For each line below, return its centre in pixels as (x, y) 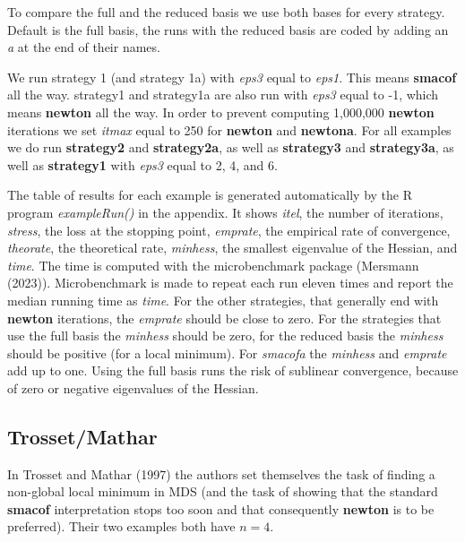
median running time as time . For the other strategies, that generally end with (223, 300)
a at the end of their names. (84, 47)
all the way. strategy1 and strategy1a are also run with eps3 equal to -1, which (223, 95)
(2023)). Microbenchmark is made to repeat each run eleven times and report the (230, 283)
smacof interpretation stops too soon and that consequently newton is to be (221, 508)
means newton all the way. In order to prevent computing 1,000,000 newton (221, 112)
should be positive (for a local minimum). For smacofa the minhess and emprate (227, 353)
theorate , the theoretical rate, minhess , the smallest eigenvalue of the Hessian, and (232, 248)
